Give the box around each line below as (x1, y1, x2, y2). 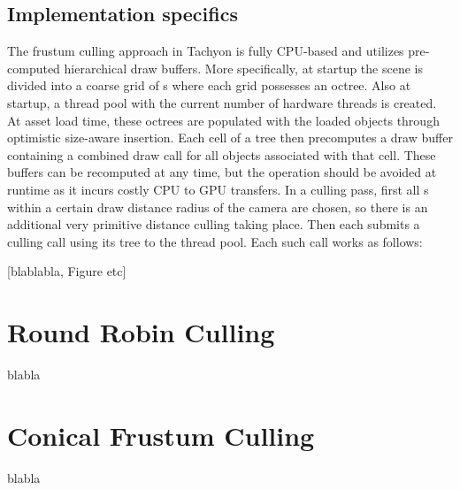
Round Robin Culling (7, 314, 275, 350)
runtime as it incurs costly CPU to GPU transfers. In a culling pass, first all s (7, 180, 429, 198)
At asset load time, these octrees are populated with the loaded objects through (7, 111, 440, 129)
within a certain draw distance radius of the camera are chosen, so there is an (7, 197, 428, 216)
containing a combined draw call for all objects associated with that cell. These (7, 145, 436, 164)
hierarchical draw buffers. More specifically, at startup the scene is (64, 58, 423, 77)
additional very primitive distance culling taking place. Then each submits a (7, 215, 420, 234)
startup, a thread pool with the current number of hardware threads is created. (7, 93, 437, 111)
